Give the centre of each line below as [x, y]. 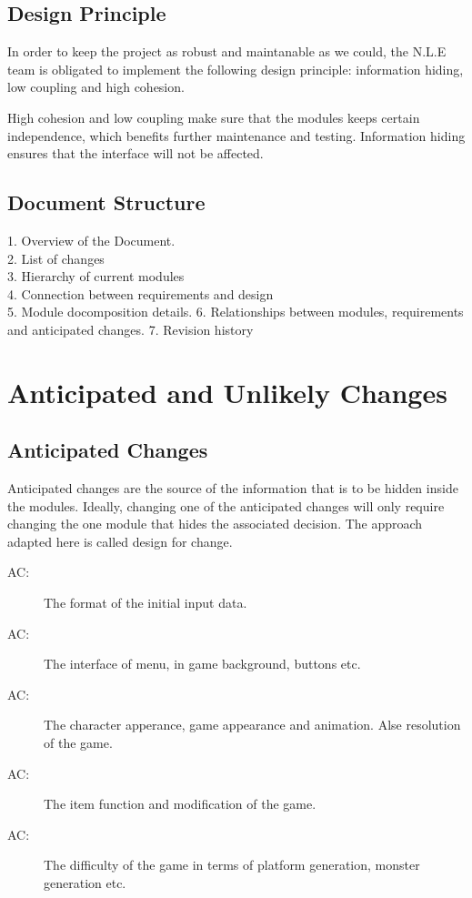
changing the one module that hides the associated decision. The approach [215, 524]
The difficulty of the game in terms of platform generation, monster [232, 865]
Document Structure [106, 202]
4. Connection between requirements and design [141, 293]
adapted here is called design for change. [120, 541]
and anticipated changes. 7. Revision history [131, 329]
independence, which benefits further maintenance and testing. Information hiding [236, 135]
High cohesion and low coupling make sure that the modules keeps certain [214, 117]
